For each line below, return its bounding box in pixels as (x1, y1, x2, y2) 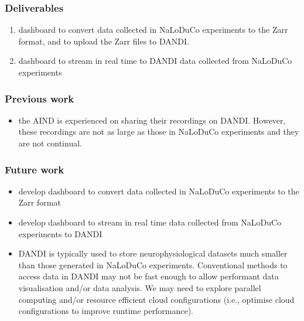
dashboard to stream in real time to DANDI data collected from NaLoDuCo (18, 54, 292, 67)
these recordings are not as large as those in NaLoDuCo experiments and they (18, 125, 299, 138)
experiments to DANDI (18, 227, 103, 240)
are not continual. (18, 137, 82, 149)
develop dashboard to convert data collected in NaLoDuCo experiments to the (18, 185, 299, 197)
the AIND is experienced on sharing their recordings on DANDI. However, (18, 114, 286, 126)
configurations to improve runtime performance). (18, 305, 193, 317)
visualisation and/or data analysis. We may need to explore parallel (18, 281, 261, 293)
